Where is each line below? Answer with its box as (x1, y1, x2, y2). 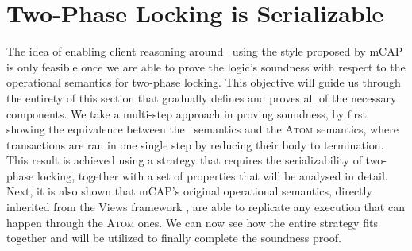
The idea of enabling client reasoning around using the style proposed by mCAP (6, 43, 403, 60)
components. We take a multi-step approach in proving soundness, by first (6, 105, 368, 122)
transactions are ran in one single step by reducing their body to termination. (6, 136, 384, 153)
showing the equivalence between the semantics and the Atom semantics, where (6, 121, 399, 137)
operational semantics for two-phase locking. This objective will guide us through (6, 74, 401, 91)
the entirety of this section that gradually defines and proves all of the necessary (6, 89, 397, 106)
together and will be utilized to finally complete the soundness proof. (6, 230, 341, 246)
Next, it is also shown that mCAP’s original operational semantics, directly (6, 183, 372, 199)
